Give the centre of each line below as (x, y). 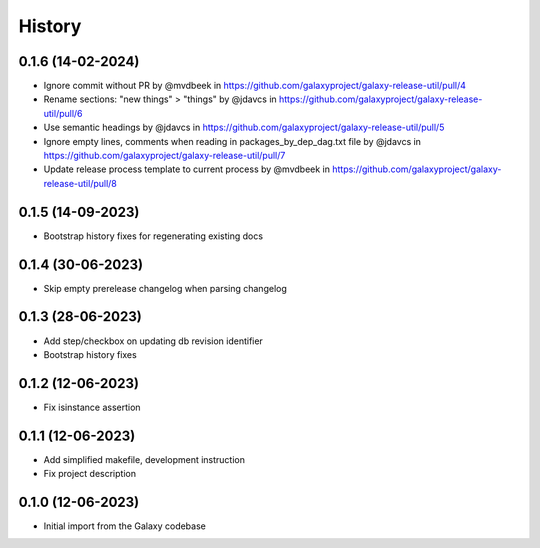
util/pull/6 (63, 113)
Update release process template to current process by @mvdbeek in (186, 169)
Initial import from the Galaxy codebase (125, 526)
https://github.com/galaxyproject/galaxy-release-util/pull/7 (164, 156)
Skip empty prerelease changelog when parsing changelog (165, 288)
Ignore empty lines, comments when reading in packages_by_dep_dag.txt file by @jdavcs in (232, 141)
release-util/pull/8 (80, 183)
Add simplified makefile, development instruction (144, 459)
